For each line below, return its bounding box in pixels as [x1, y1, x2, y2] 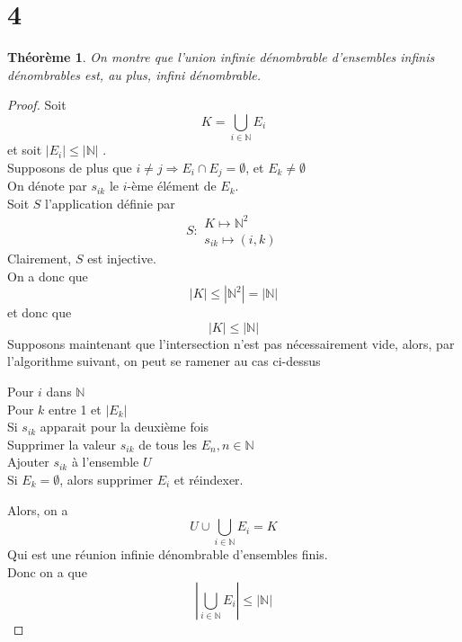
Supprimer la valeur [7, 434, 117, 453]
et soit [7, 140, 42, 159]
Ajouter [7, 452, 49, 471]
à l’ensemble [71, 452, 139, 471]
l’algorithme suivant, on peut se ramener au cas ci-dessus [7, 352, 321, 370]
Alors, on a [7, 500, 68, 519]
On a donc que [7, 266, 88, 285]
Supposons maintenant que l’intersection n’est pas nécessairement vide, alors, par [7, 334, 455, 352]
